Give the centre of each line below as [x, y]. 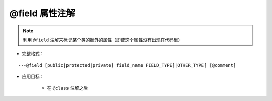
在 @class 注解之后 [67, 88]
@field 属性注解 [42, 13]
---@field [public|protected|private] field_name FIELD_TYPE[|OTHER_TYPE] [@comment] [127, 65]
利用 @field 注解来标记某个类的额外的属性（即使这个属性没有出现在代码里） [103, 40]
